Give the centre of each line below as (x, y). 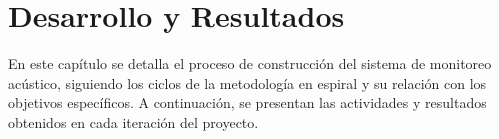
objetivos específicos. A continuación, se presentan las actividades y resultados (247, 102)
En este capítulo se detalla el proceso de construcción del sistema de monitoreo (250, 63)
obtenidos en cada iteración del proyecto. (133, 121)
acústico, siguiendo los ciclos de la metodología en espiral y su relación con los (247, 82)
